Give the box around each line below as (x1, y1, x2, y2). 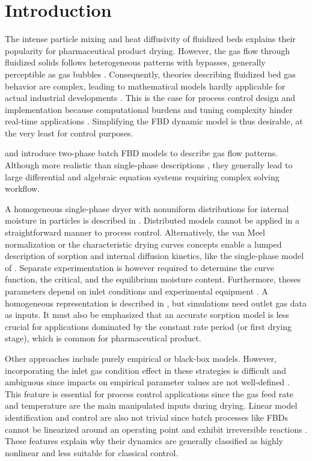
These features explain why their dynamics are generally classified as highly (5, 435, 283, 447)
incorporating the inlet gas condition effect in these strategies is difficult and (5, 364, 286, 376)
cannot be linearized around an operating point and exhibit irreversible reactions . (5, 423, 308, 435)
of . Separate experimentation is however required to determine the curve (5, 261, 274, 273)
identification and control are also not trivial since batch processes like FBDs (5, 411, 288, 423)
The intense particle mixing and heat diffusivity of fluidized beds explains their (5, 32, 296, 45)
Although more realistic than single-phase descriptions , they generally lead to (5, 159, 293, 171)
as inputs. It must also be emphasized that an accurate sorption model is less (5, 308, 289, 321)
